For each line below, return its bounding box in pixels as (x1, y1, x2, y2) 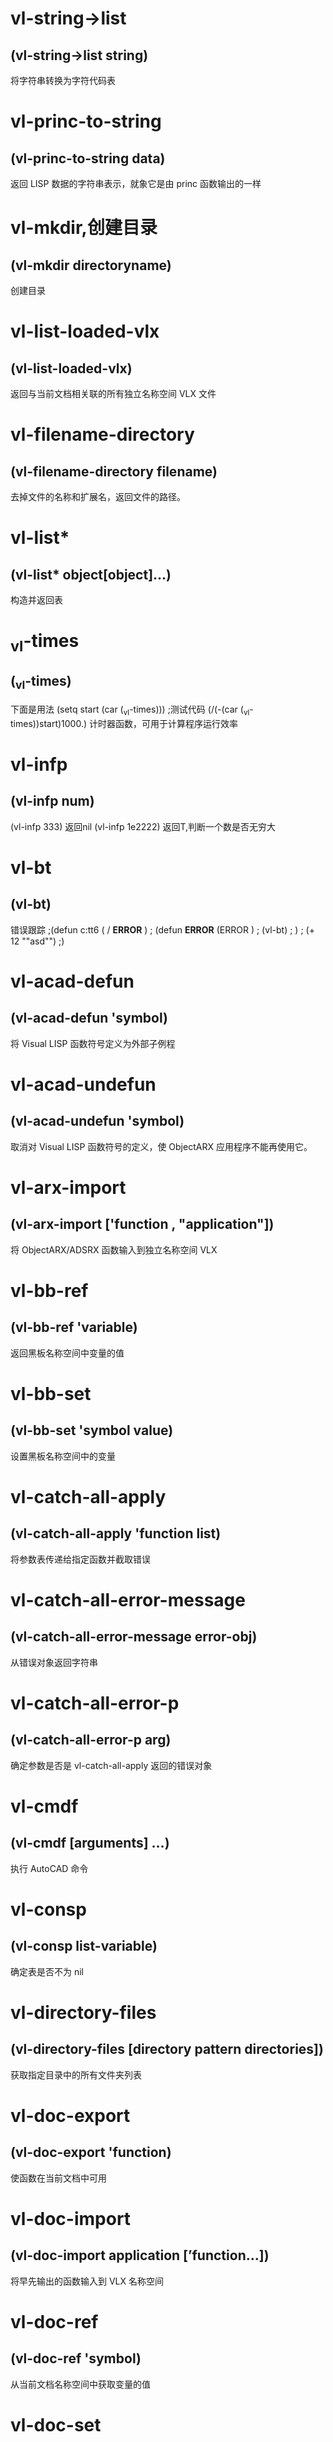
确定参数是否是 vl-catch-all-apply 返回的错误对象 (10, 1759, 213, 1771)
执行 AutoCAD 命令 (10, 1862, 89, 1874)
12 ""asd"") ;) (10, 935, 65, 947)
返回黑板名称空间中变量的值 (10, 1347, 125, 1359)
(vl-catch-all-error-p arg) (10, 1732, 172, 1749)
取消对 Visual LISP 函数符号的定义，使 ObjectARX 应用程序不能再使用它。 (10, 1140, 313, 1152)
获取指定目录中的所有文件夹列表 (10, 2068, 142, 2081)
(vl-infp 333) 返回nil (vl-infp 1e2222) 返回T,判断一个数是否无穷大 (10, 820, 277, 832)
